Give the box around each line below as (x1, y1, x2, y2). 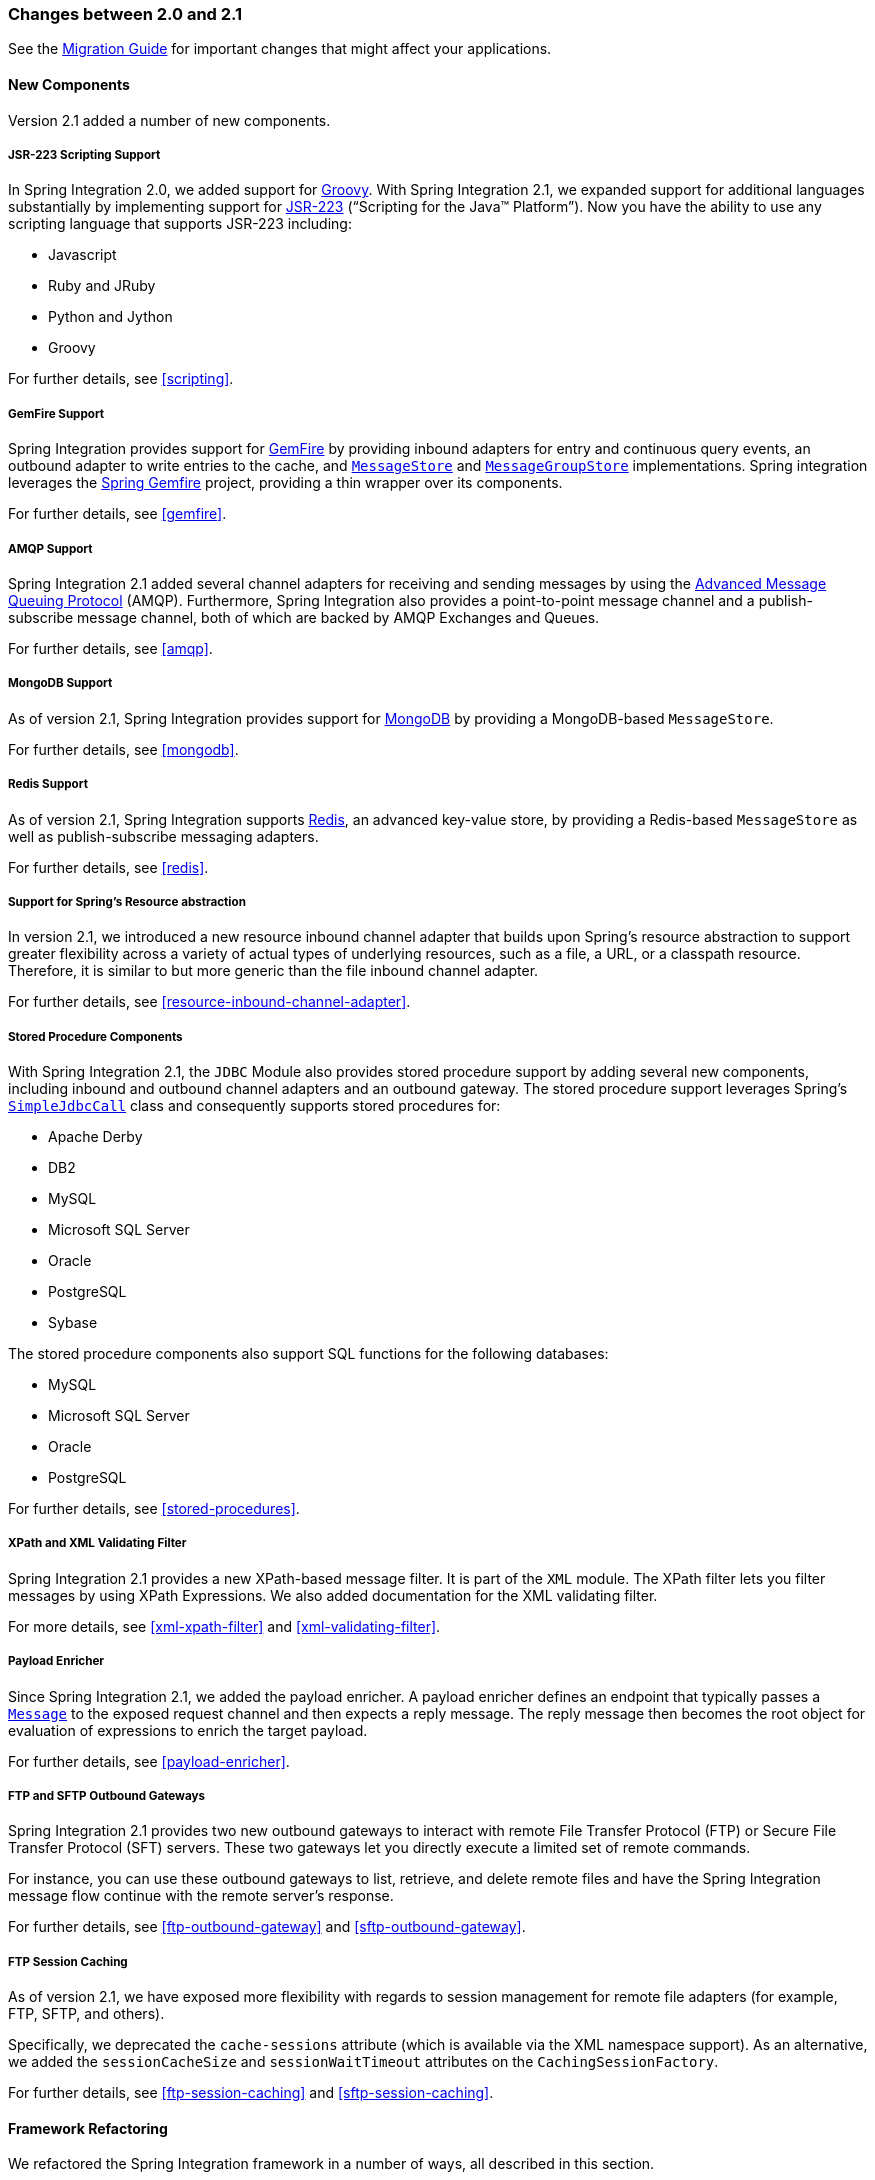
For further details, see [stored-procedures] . (8, 1500, 300, 1518)
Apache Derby (48, 1128, 143, 1146)
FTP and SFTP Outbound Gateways (8, 1789, 205, 1804)
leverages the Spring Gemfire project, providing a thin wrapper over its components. (8, 474, 563, 492)
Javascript (48, 246, 117, 264)
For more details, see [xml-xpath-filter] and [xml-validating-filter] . (8, 1617, 441, 1635)
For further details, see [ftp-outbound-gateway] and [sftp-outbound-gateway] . (8, 1918, 526, 1936)
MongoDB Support (8, 676, 113, 691)
